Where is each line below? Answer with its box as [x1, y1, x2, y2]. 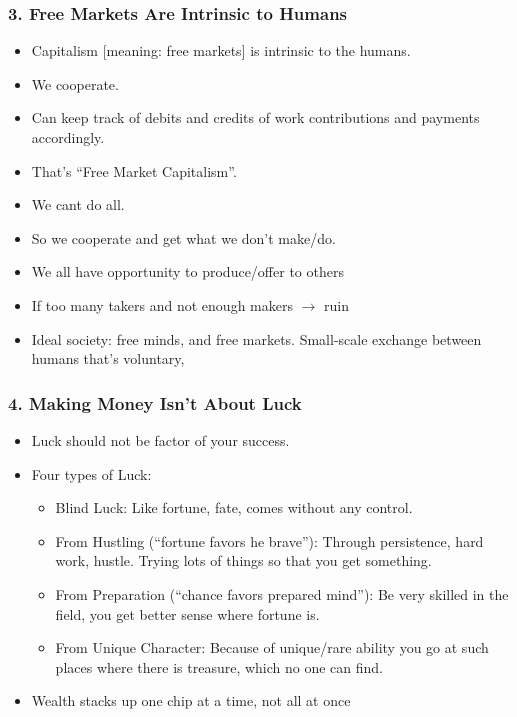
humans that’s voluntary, [31, 348, 185, 369]
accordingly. [31, 127, 105, 147]
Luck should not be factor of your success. [31, 429, 290, 450]
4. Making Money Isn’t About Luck [8, 390, 302, 415]
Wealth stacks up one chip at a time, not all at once [31, 690, 351, 711]
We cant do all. [31, 194, 125, 215]
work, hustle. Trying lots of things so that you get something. [55, 550, 432, 571]
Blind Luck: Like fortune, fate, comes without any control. [55, 497, 413, 518]
